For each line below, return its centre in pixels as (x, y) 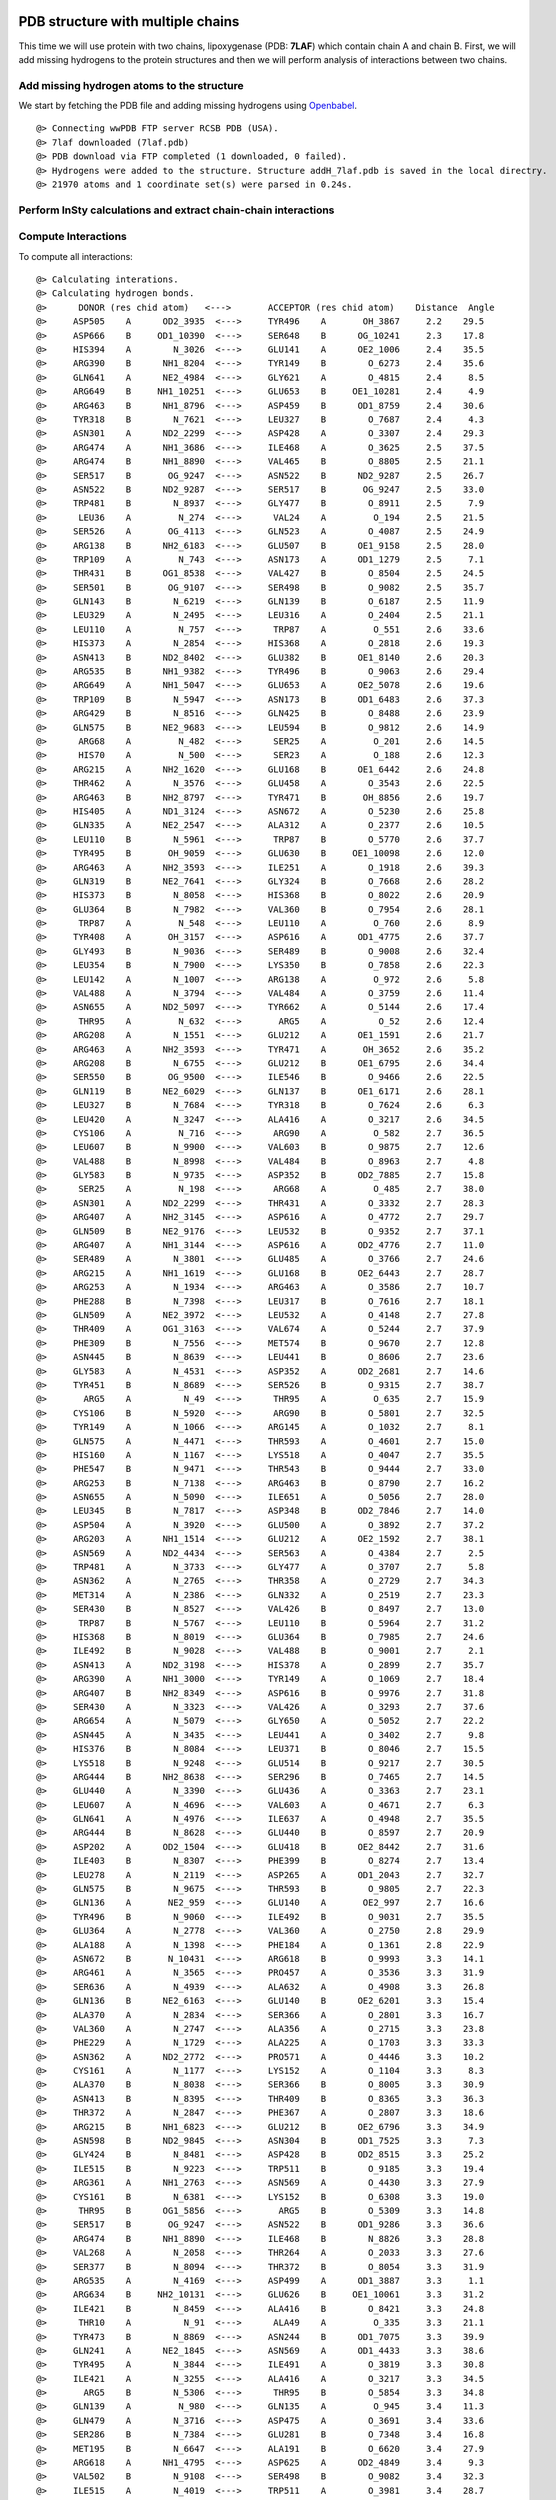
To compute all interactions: (76, 256)
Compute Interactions (72, 237)
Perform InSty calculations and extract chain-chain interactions (176, 210)
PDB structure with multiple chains (129, 21)
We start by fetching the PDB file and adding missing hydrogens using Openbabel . (187, 106)
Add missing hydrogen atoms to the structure (131, 85)
